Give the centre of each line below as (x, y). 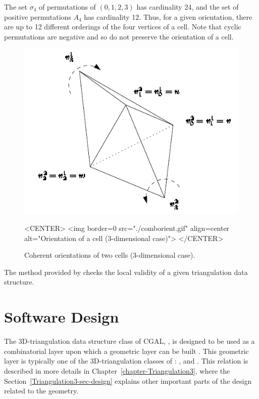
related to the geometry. (41, 391)
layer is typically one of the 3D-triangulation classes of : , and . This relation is (126, 361)
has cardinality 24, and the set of (188, 7)
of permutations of (67, 7)
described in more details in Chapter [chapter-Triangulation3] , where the (117, 370)
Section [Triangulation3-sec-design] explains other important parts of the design (128, 381)
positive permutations (38, 16)
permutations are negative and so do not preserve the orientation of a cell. (119, 36)
